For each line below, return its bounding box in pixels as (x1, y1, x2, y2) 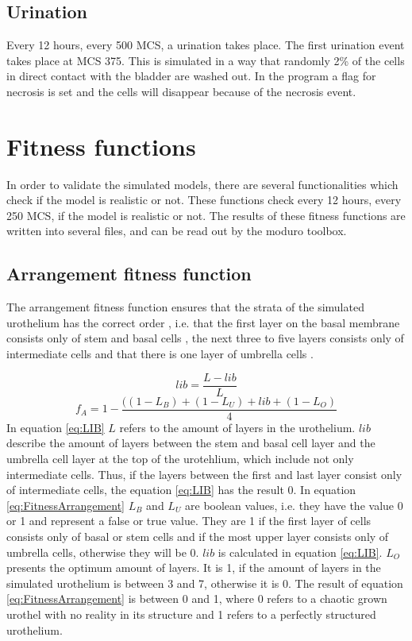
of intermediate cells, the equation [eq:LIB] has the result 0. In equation (6, 481, 356, 498)
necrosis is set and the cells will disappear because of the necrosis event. (6, 83, 356, 99)
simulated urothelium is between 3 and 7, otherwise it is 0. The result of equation (6, 574, 403, 591)
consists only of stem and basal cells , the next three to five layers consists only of (6, 330, 404, 346)
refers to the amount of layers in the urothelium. (119, 419, 356, 435)
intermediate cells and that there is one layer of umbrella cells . (6, 346, 314, 362)
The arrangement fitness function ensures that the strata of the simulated (6, 299, 364, 315)
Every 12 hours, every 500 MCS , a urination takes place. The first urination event (6, 37, 405, 53)
